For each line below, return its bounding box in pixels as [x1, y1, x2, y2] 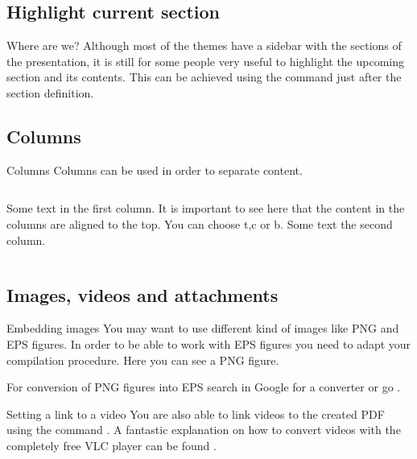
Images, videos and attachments [6, 282, 279, 307]
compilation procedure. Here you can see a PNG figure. [6, 351, 279, 368]
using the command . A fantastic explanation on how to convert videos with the [6, 421, 401, 438]
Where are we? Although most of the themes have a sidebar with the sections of [6, 37, 402, 54]
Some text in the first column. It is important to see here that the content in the [6, 200, 405, 217]
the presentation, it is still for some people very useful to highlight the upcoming [6, 52, 405, 69]
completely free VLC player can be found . [6, 436, 217, 453]
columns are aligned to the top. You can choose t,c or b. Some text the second [6, 215, 393, 232]
